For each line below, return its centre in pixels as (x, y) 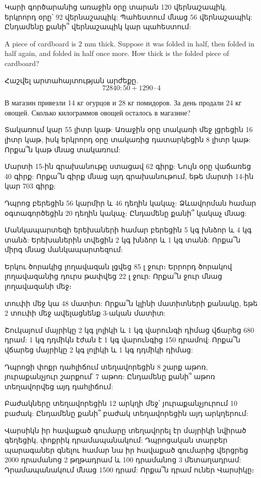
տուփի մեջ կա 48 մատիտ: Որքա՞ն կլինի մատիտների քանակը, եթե (131, 303)
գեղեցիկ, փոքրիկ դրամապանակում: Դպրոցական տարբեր (116, 440)
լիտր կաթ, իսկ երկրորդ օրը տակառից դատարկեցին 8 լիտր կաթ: (128, 139)
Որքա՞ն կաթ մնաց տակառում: (62, 149)
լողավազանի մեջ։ (38, 286)
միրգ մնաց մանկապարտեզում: (64, 249)
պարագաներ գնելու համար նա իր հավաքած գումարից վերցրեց (126, 450)
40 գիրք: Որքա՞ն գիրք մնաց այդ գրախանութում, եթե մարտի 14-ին (129, 176)
